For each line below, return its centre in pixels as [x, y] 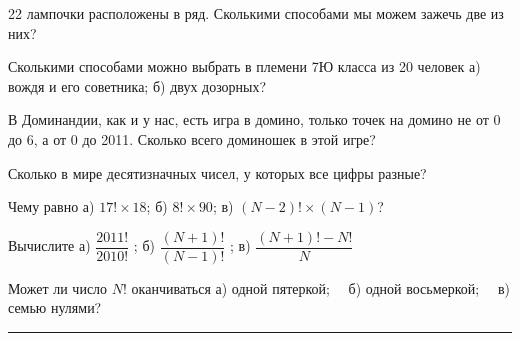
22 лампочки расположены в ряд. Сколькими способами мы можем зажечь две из [256, 13]
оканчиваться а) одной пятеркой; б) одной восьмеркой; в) [320, 287]
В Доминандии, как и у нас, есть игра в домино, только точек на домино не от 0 [254, 119]
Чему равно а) [51, 206]
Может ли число [58, 287]
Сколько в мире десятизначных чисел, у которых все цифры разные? [217, 172]
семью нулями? [55, 307]
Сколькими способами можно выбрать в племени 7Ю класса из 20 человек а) [244, 66]
